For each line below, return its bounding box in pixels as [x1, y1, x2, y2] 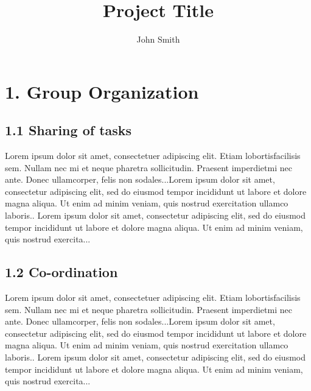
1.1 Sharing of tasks [5, 121, 132, 139]
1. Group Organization [5, 79, 199, 104]
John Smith [136, 33, 180, 46]
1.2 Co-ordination [5, 262, 118, 281]
